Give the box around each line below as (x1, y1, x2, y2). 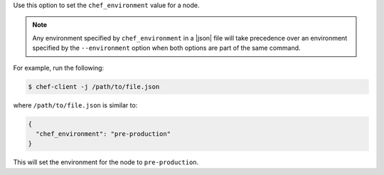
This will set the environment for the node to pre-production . (13, 158, 199, 166)
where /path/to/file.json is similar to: (13, 100, 138, 110)
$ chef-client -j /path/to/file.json (28, 83, 160, 90)
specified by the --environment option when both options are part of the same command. (32, 43, 302, 53)
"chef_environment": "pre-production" (36, 129, 171, 138)
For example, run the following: (13, 63, 105, 72)
